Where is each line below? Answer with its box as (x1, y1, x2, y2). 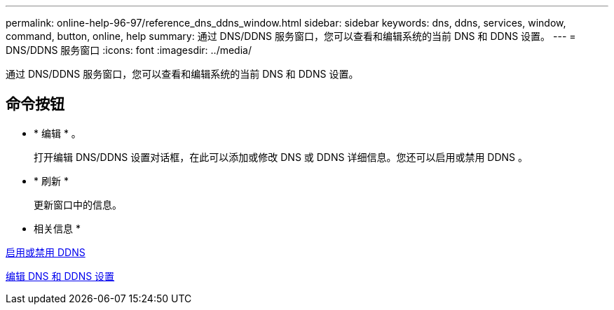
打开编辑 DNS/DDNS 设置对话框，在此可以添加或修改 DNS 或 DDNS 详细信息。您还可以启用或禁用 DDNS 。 (34, 150, 528, 163)
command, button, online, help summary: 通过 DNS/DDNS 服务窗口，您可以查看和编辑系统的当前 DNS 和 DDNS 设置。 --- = (6, 30, 576, 42)
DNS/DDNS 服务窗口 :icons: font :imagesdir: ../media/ (6, 44, 252, 56)
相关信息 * (34, 222, 81, 234)
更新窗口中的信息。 (34, 198, 122, 211)
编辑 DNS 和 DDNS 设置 (6, 269, 115, 282)
